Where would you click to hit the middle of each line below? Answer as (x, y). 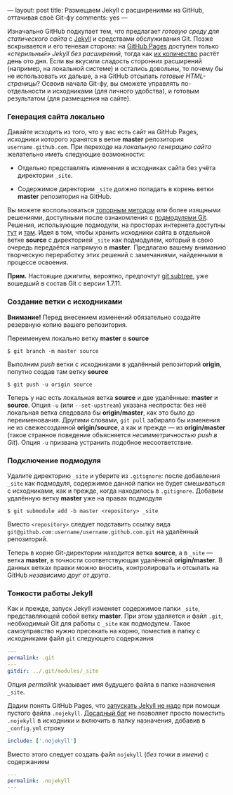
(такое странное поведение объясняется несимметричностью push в (112, 434)
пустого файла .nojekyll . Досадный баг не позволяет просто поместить (116, 713)
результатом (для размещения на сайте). (69, 98)
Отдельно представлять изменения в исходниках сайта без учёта (116, 168)
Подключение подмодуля (54, 460)
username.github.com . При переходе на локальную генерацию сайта (109, 147)
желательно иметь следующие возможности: (76, 155)
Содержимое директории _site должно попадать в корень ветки (115, 189)
